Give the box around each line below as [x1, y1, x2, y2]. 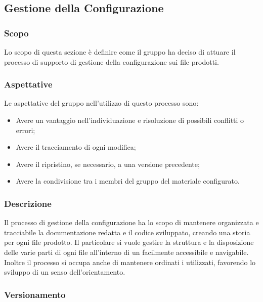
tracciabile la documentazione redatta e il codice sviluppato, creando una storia [4, 227, 250, 237]
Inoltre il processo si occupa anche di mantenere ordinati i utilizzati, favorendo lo [4, 256, 256, 267]
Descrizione [4, 197, 52, 209]
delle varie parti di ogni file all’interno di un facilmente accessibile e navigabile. [4, 246, 249, 257]
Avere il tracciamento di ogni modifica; [16, 142, 136, 152]
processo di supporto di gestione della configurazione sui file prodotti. [4, 56, 219, 67]
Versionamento [4, 288, 66, 300]
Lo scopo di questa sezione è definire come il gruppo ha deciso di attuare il [4, 47, 236, 57]
